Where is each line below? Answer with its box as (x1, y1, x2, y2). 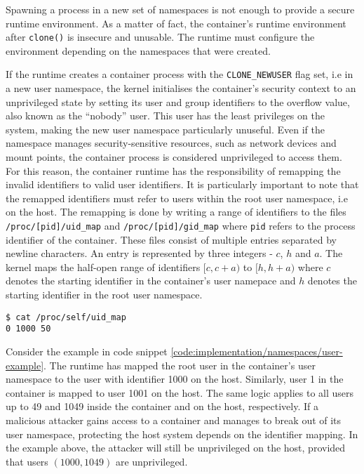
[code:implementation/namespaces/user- (170, 343, 343, 358)
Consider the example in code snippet (6, 343, 168, 358)
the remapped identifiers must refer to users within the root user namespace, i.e (6, 190, 348, 205)
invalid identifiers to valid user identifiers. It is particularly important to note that (6, 177, 359, 192)
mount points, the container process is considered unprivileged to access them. (6, 150, 342, 164)
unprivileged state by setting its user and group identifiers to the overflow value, (6, 94, 350, 109)
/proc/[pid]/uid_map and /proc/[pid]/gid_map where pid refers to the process (6, 218, 356, 233)
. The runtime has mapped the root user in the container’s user (43, 357, 316, 372)
